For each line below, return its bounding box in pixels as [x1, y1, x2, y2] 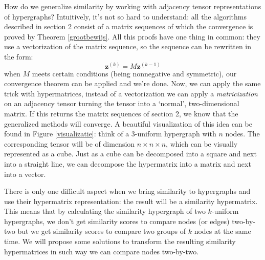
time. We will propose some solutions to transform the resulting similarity [4, 236, 236, 247]
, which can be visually [166, 138, 238, 149]
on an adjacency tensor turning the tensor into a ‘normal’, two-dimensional [4, 98, 239, 109]
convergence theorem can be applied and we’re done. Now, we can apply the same [4, 78, 261, 89]
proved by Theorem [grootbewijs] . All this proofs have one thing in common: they [4, 31, 260, 42]
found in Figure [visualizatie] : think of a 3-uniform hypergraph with [4, 128, 216, 139]
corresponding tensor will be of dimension [4, 138, 135, 149]
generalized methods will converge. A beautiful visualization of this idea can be [4, 118, 252, 129]
